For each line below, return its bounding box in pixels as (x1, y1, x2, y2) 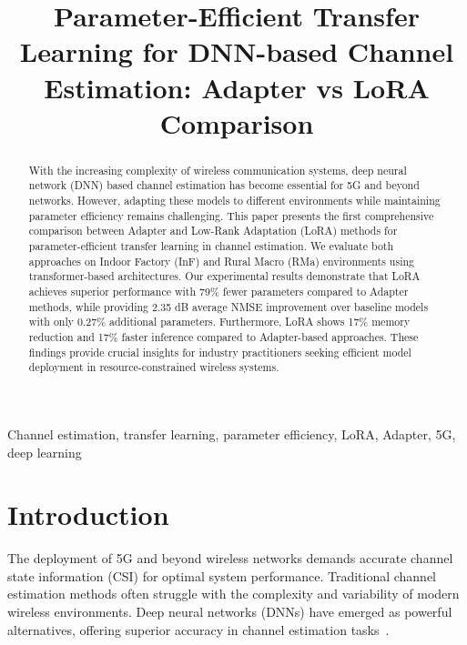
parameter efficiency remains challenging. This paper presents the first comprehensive (28, 207, 434, 223)
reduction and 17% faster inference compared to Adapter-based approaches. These (28, 328, 419, 344)
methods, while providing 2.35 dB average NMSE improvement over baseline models (28, 298, 429, 314)
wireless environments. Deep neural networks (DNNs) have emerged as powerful (7, 602, 452, 621)
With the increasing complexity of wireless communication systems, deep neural (28, 162, 407, 177)
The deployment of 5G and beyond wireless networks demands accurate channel (7, 549, 453, 568)
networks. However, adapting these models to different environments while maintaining (28, 193, 441, 208)
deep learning (7, 442, 82, 461)
